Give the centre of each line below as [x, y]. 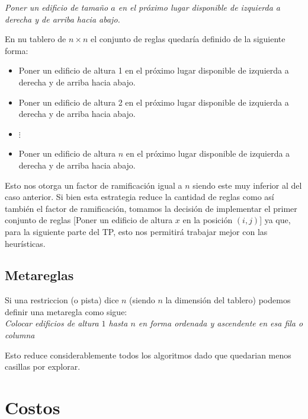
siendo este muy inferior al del [247, 185]
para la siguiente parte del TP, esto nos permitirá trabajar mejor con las [136, 231]
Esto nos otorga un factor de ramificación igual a [94, 185]
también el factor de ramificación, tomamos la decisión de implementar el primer [151, 208]
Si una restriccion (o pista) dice [62, 300]
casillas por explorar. [43, 366]
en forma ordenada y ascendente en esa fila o [221, 323]
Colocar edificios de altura [52, 323]
